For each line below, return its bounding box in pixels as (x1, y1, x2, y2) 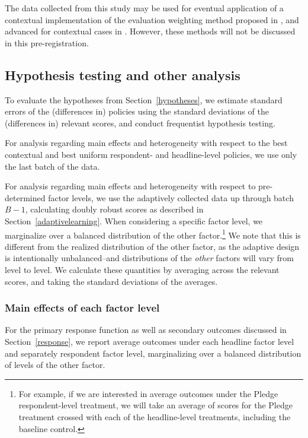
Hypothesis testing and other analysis (5, 65, 240, 84)
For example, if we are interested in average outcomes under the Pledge (18, 387, 278, 399)
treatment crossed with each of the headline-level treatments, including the (18, 410, 291, 423)
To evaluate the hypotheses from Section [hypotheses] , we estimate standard (5, 93, 283, 106)
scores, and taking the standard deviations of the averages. (5, 275, 218, 287)
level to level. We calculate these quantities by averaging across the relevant (5, 263, 280, 275)
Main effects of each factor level (5, 300, 160, 315)
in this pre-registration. (5, 36, 89, 49)
